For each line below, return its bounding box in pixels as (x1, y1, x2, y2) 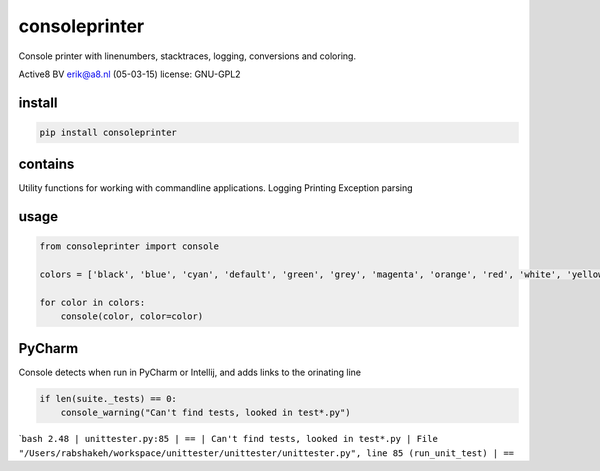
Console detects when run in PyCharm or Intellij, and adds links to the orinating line (18, 366, 362, 378)
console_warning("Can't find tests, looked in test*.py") (60, 407, 351, 419)
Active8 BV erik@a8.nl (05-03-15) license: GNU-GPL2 (18, 68, 241, 80)
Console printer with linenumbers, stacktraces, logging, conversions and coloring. (18, 50, 357, 62)
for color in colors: (39, 297, 146, 308)
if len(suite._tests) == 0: (39, 393, 177, 404)
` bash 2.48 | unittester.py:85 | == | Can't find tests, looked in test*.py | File (18, 433, 439, 445)
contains (18, 156, 75, 173)
